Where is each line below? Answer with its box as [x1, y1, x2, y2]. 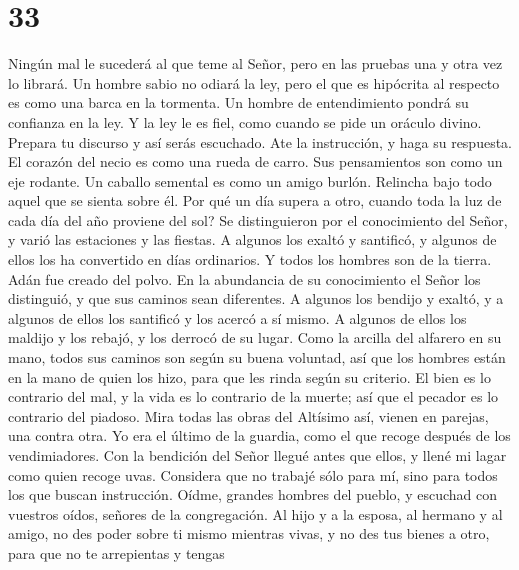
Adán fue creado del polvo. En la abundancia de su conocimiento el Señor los [8, 268, 481, 289]
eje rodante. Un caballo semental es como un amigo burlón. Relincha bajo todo [8, 170, 492, 191]
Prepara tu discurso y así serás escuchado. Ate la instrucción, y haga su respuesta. [8, 131, 512, 152]
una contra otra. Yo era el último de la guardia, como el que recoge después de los [8, 425, 511, 446]
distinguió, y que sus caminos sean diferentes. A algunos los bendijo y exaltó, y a [8, 288, 504, 309]
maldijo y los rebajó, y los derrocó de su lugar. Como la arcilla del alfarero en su [8, 327, 502, 348]
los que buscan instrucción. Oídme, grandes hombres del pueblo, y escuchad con [8, 484, 498, 505]
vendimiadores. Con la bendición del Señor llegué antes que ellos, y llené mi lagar [8, 445, 507, 465]
